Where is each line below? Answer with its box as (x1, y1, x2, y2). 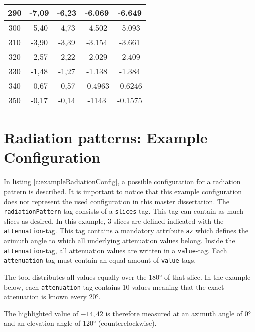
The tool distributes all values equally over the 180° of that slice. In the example (4, 271, 251, 282)
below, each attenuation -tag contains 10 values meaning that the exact (4, 281, 224, 292)
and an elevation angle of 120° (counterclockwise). (4, 318, 157, 328)
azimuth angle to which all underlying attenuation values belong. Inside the (4, 235, 235, 245)
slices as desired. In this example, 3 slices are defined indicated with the (4, 215, 224, 226)
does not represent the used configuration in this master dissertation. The (4, 196, 230, 206)
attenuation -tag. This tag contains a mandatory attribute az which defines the (4, 225, 248, 236)
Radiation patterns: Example (4, 127, 208, 148)
